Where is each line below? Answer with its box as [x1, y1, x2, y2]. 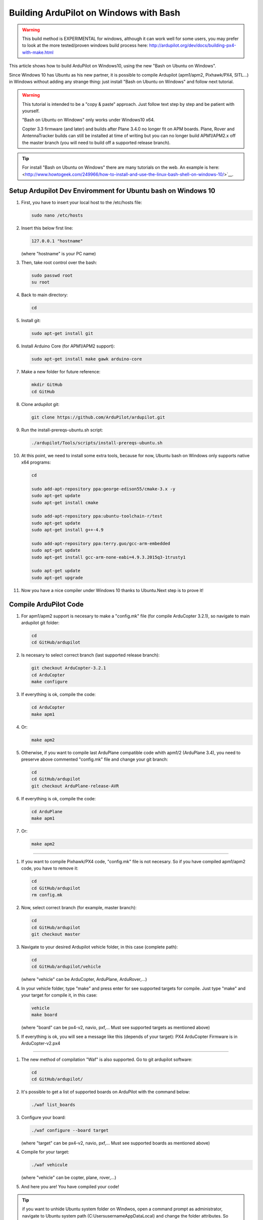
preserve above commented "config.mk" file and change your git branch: [21, 756, 168, 762]
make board [31, 1012, 57, 1017]
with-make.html [22, 49, 54, 55]
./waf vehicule [31, 1162, 68, 1168]
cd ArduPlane [31, 809, 63, 814]
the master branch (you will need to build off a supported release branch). [22, 140, 170, 145]
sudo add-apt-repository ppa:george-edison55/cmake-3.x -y [31, 486, 175, 491]
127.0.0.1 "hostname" [31, 238, 83, 244]
